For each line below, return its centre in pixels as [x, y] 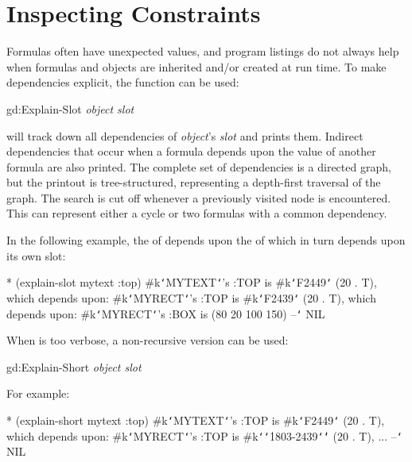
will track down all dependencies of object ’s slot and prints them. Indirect [185, 135]
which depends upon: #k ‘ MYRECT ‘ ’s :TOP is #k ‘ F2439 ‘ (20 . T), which [191, 297]
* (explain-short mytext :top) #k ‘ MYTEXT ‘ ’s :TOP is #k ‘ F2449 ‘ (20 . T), [196, 420]
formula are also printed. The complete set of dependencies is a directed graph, [199, 166]
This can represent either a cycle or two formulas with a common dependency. [197, 213]
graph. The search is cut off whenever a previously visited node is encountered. [199, 197]
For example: [38, 393]
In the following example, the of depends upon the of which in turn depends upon [206, 240]
